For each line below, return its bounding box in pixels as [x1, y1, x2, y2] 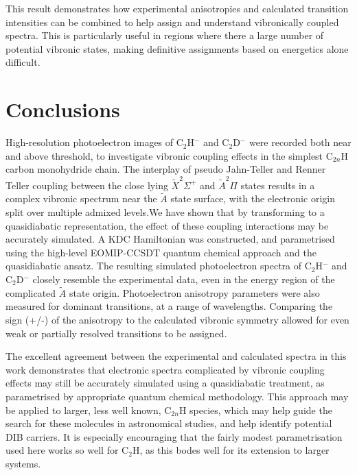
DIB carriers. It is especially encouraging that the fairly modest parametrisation [5, 429, 343, 443]
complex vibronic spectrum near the [5, 191, 157, 206]
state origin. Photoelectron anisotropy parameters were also [69, 285, 320, 300]
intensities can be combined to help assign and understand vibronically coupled [5, 14, 339, 29]
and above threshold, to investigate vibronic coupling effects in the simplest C [5, 148, 333, 162]
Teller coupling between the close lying [5, 178, 168, 192]
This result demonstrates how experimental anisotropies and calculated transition [5, 1, 349, 15]
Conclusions [5, 95, 120, 123]
